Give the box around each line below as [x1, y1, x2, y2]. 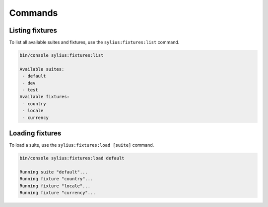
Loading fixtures [9, 129, 62, 137]
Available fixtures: [19, 94, 69, 100]
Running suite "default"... [19, 169, 88, 175]
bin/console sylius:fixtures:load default [19, 156, 125, 161]
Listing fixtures [9, 26, 57, 35]
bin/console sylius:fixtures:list [19, 52, 104, 58]
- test [22, 87, 38, 92]
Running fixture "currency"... [19, 190, 96, 195]
